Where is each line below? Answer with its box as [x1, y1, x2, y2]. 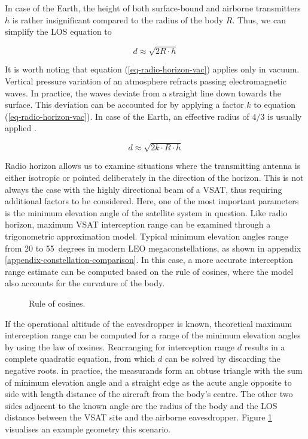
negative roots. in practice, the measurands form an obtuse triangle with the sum [5, 364, 303, 376]
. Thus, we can [232, 13, 286, 26]
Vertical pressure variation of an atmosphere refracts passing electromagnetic [5, 74, 286, 87]
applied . [5, 122, 36, 134]
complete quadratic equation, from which [5, 352, 155, 365]
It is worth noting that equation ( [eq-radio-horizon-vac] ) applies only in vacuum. [5, 63, 300, 75]
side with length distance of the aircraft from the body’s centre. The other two [5, 387, 293, 400]
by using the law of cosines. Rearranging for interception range [5, 340, 235, 353]
